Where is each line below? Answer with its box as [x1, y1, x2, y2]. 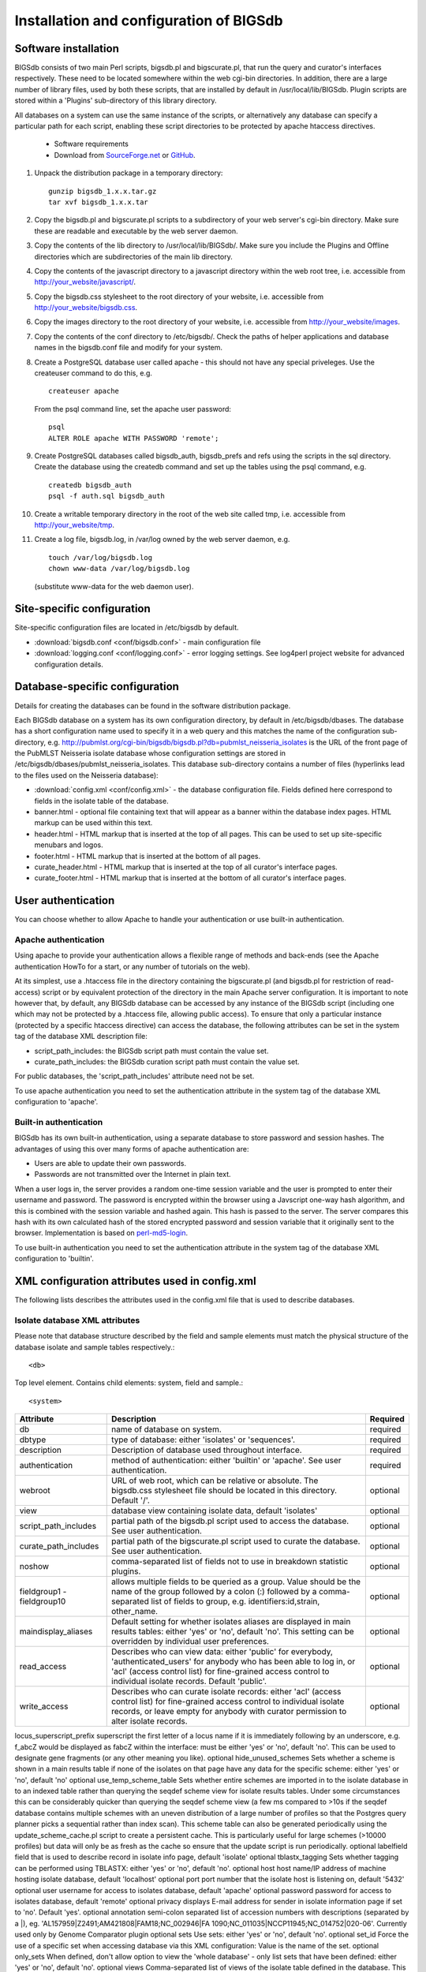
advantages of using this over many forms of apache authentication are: [14, 1144, 249, 1153]
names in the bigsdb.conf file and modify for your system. [34, 343, 223, 353]
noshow [19, 1561, 50, 1572]
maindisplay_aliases [19, 1626, 93, 1637]
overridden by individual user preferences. [111, 1636, 270, 1647]
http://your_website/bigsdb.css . [34, 303, 138, 312]
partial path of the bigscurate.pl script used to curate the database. [111, 1536, 361, 1547]
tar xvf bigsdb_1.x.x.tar [48, 197, 149, 207]
